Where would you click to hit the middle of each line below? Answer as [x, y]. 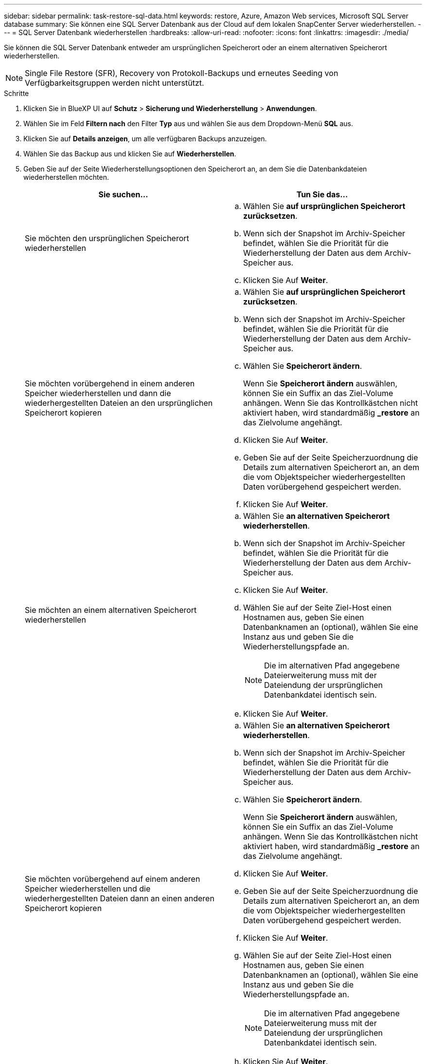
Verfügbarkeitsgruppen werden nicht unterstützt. [115, 83]
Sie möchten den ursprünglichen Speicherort [107, 238]
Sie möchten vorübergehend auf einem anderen [113, 879]
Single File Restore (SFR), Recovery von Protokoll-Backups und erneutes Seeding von [182, 73]
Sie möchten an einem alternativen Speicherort [111, 610]
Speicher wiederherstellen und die [88, 889]
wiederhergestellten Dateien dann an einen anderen [120, 898]
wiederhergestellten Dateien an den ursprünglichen [119, 403]
